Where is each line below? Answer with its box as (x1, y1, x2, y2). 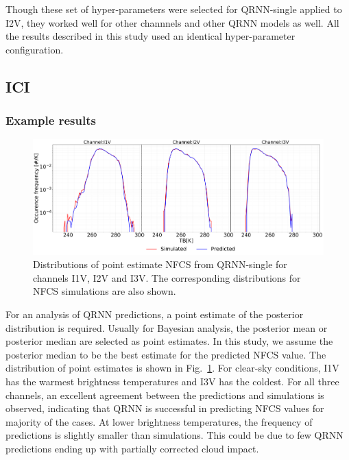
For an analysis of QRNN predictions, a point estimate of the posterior (5, 307, 304, 322)
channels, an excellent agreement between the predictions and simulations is (5, 387, 324, 402)
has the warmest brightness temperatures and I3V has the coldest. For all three (5, 374, 339, 388)
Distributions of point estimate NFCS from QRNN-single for (33, 257, 287, 271)
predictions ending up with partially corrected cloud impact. (5, 441, 259, 455)
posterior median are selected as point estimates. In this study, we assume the (5, 334, 333, 348)
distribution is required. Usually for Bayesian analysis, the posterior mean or (5, 320, 328, 335)
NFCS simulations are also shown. (33, 284, 176, 298)
